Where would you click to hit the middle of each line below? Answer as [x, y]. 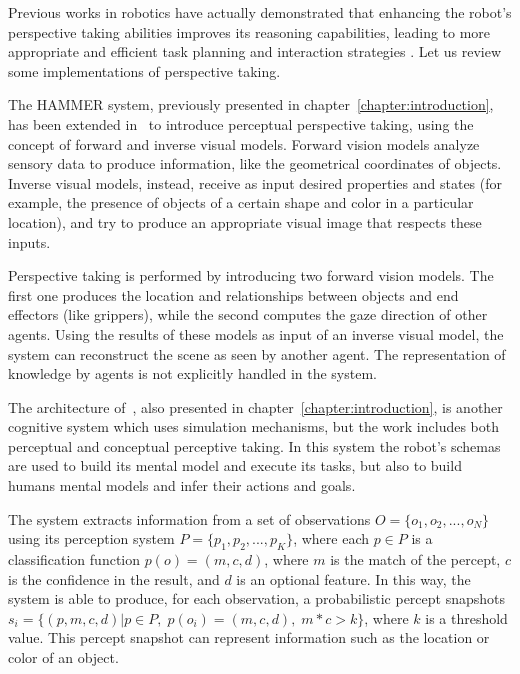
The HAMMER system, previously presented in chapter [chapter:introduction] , [251, 104]
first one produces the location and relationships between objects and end [233, 294]
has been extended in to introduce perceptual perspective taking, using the [241, 123]
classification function [74, 559]
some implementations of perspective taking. [144, 70]
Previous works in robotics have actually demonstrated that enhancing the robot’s [260, 12]
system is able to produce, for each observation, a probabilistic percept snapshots [257, 598]
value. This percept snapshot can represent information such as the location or [249, 637]
